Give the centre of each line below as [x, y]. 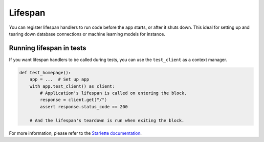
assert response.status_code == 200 [84, 107]
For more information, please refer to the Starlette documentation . [75, 133]
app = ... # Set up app [59, 80]
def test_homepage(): [45, 72]
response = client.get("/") [74, 100]
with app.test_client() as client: [72, 86]
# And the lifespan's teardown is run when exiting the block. [107, 120]
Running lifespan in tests [48, 48]
